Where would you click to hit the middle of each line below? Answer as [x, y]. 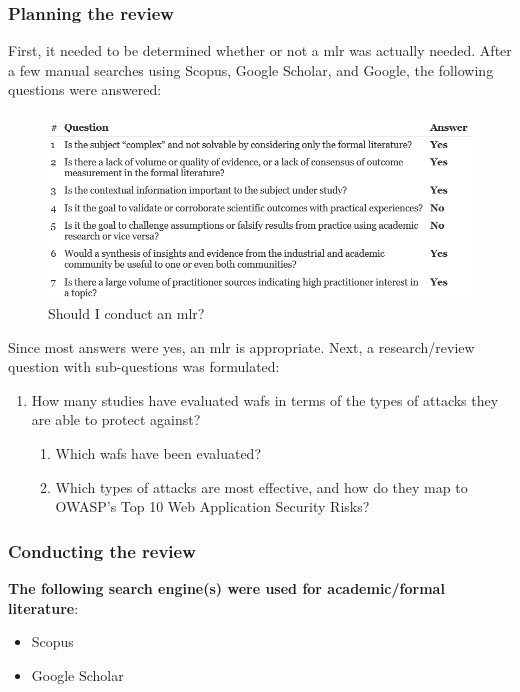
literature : [43, 607]
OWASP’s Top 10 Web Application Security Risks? [212, 506]
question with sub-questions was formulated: [144, 366]
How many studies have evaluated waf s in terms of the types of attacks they [265, 399]
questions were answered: [85, 89]
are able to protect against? [116, 419]
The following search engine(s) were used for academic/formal [226, 587]
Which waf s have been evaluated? [158, 452]
